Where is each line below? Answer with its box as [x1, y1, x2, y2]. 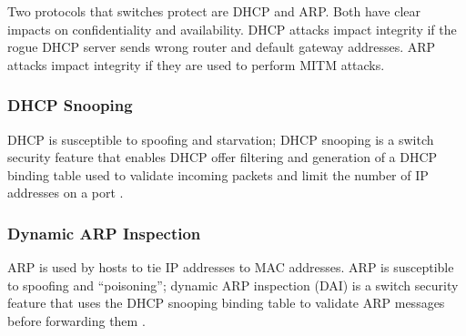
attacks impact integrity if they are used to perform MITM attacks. [7, 55, 385, 74]
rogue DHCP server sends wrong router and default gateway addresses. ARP [7, 37, 436, 56]
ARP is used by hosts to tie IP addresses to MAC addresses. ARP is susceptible [7, 258, 454, 277]
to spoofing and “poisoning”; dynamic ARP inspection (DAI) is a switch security [7, 275, 459, 294]
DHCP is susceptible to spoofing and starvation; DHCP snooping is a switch [7, 129, 434, 148]
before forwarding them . [7, 311, 146, 330]
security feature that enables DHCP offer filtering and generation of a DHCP [7, 148, 438, 167]
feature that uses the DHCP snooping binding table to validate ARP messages [7, 293, 445, 312]
